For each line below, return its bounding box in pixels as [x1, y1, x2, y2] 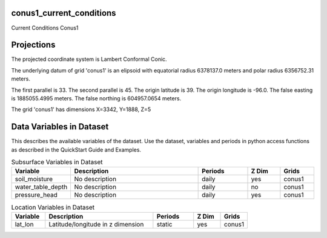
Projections [11, 40, 56, 50]
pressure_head [15, 191, 58, 199]
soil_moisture [15, 175, 53, 184]
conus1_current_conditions [11, 8, 116, 18]
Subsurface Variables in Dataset [11, 158, 103, 166]
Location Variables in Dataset [11, 203, 95, 211]
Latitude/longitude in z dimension [48, 220, 144, 228]
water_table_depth [15, 183, 68, 191]
